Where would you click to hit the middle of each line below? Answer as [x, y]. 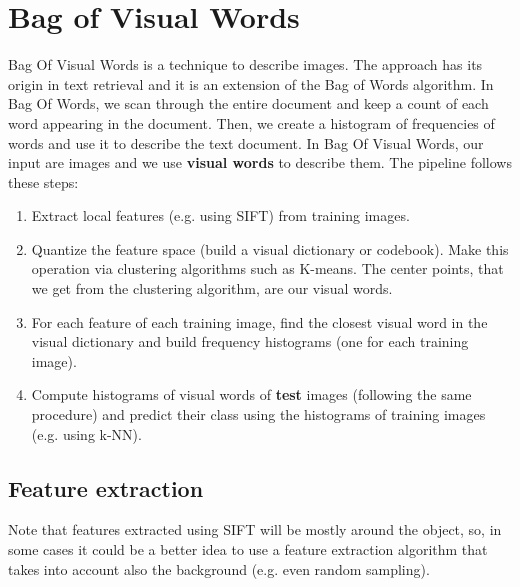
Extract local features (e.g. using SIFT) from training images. [220, 215]
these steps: [43, 181]
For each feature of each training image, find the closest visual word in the [259, 321]
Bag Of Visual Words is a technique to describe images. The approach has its [245, 64]
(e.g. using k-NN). [86, 433]
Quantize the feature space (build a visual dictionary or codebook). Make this [270, 248]
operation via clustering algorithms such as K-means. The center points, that [267, 268]
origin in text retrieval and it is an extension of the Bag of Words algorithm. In [251, 83]
